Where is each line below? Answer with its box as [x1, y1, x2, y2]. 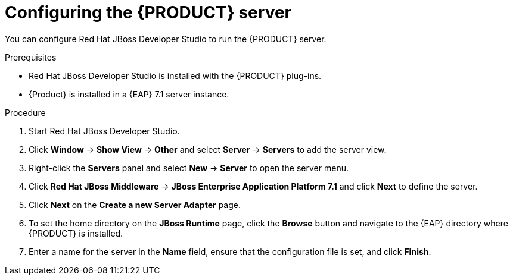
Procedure [5, 107, 46, 118]
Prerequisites [5, 52, 57, 62]
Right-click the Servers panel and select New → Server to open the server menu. [29, 162, 349, 173]
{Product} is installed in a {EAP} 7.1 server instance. [29, 89, 229, 99]
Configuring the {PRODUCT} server [5, 2, 292, 23]
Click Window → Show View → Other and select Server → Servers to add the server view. [29, 144, 387, 155]
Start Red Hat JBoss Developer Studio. [29, 125, 180, 136]
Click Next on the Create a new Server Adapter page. [29, 199, 241, 210]
